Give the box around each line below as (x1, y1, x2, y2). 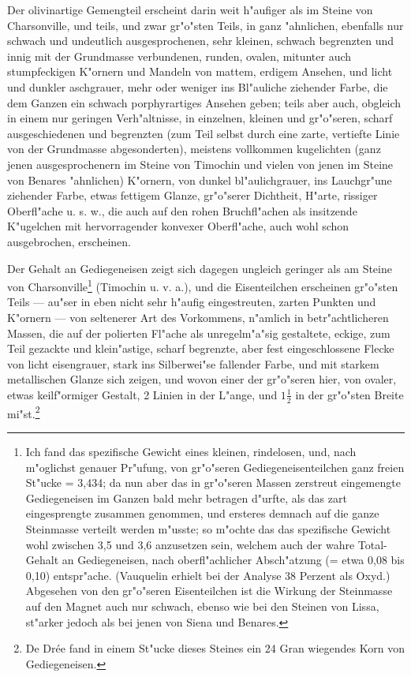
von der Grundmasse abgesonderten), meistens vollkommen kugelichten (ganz (7, 140, 381, 157)
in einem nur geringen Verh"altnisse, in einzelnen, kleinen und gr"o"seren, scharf (7, 110, 393, 126)
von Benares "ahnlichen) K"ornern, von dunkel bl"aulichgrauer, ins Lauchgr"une (7, 171, 392, 188)
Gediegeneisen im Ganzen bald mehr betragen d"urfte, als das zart (25, 489, 347, 506)
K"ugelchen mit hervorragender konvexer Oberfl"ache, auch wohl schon (7, 218, 349, 234)
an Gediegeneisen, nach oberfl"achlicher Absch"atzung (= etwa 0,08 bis (62, 552, 405, 568)
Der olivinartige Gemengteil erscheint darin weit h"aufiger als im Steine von (7, 2, 373, 17)
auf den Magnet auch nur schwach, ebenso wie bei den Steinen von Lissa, (25, 597, 379, 614)
